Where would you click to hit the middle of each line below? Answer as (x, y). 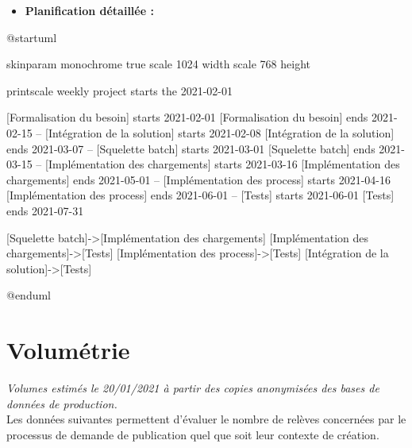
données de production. (62, 403)
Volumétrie (68, 350)
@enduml (29, 295)
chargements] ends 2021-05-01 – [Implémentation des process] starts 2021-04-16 (198, 179)
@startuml (32, 37)
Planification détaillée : (89, 10)
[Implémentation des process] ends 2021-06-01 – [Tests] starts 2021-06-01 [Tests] (200, 195)
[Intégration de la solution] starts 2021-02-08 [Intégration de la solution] (219, 132)
